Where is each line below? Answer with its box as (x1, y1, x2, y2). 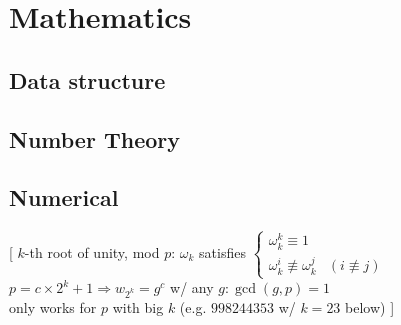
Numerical (9, 182, 119, 213)
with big (112, 296, 164, 317)
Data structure (9, 64, 166, 95)
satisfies (199, 241, 246, 262)
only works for (9, 296, 97, 317)
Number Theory (9, 123, 180, 154)
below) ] (345, 296, 395, 317)
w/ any (170, 277, 214, 298)
